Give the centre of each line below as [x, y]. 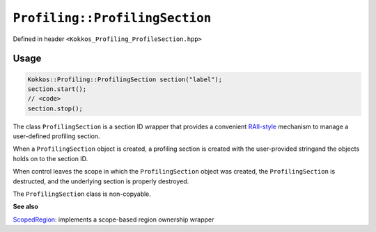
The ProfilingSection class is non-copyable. [82, 194]
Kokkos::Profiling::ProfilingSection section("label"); [125, 79]
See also [25, 207]
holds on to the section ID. [50, 158]
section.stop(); [55, 108]
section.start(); [57, 89]
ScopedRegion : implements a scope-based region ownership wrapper [113, 219]
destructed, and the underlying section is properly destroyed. [101, 181]
